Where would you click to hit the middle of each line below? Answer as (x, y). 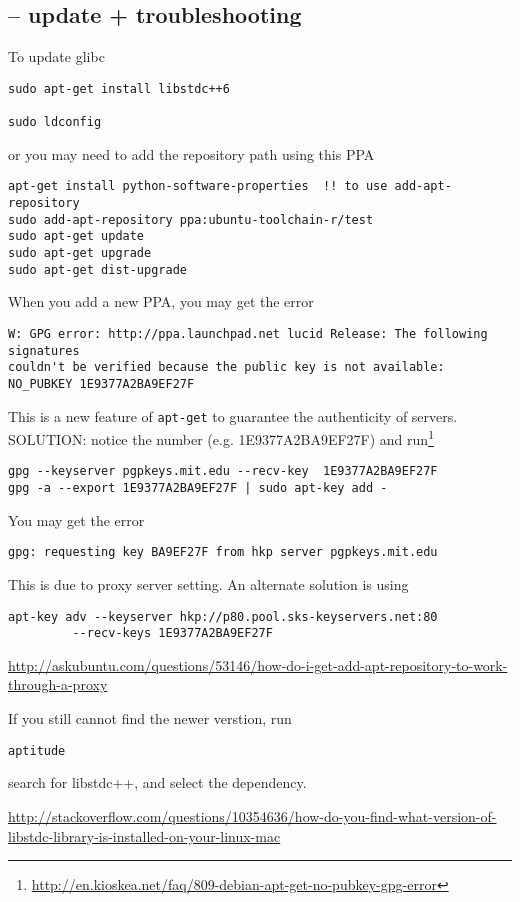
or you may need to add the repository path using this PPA (191, 153)
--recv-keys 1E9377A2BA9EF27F (172, 633)
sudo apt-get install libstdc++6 (119, 88)
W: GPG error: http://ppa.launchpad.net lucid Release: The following (248, 333)
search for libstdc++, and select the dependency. (157, 782)
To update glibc (56, 56)
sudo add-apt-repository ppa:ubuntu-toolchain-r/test (191, 219)
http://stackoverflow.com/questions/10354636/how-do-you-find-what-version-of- (252, 815)
